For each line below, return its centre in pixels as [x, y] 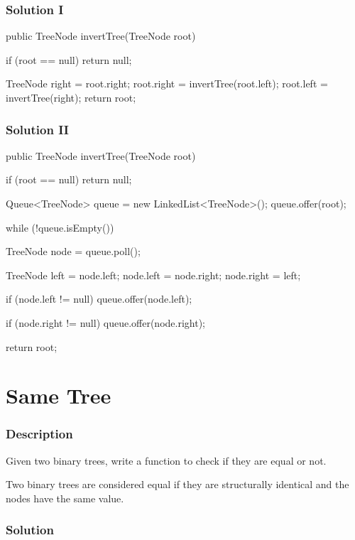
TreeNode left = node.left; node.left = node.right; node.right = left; [153, 275]
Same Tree [59, 395]
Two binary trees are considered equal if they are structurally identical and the [177, 484]
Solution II [37, 129]
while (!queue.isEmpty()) [60, 227]
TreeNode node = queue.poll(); [73, 251]
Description [39, 434]
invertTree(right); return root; [71, 97]
